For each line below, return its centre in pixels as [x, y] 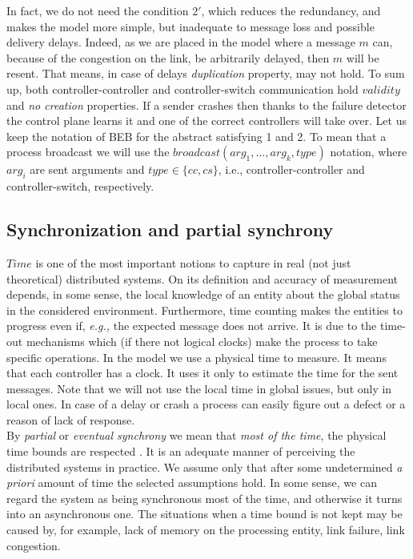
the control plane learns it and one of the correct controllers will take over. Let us [206, 121]
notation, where [369, 152]
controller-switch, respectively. [80, 186]
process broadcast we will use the [88, 152]
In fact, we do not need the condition [98, 10]
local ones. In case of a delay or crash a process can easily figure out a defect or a [206, 404]
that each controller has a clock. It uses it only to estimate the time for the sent [202, 373]
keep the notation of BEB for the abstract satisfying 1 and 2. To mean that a [196, 136]
